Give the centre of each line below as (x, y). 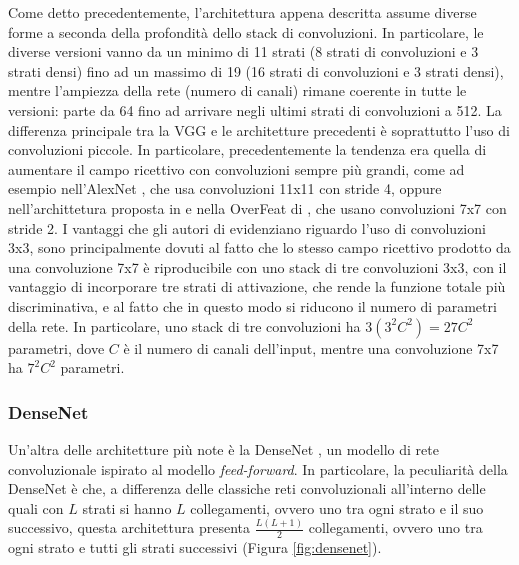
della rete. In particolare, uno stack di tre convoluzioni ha (184, 325)
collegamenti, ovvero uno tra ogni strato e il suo (337, 507)
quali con (36, 507)
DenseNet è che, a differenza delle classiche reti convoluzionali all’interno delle (247, 488)
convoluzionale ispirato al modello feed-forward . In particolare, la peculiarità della (258, 468)
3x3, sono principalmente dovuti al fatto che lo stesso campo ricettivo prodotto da (259, 247)
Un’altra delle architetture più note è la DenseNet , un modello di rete (223, 448)
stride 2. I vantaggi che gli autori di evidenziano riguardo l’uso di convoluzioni (247, 227)
